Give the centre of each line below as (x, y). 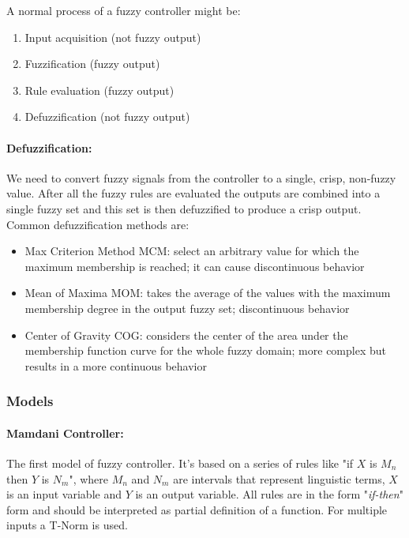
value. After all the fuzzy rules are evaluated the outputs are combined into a (193, 193)
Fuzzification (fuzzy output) (92, 64)
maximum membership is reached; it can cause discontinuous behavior (195, 266)
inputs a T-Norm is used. (67, 525)
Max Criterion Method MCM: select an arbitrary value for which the (192, 251)
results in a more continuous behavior (116, 365)
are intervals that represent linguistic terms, (279, 478)
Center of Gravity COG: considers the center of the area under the (186, 335)
